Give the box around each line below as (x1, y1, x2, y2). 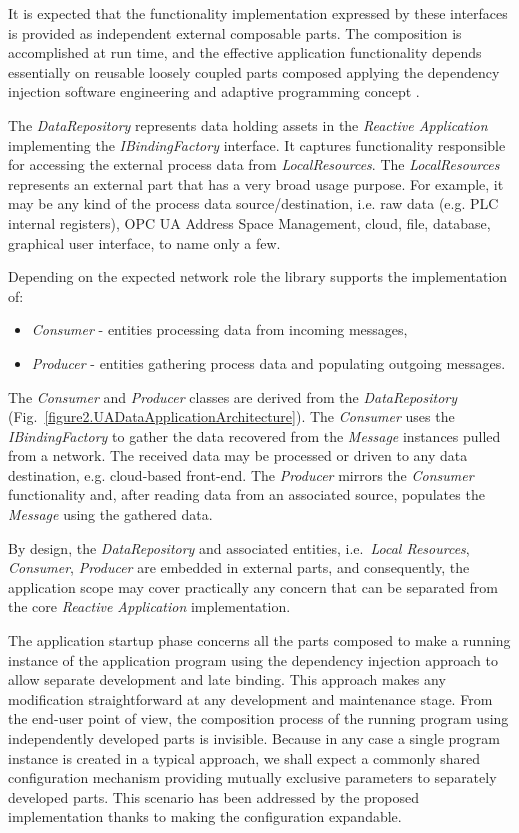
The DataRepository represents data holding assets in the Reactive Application (8, 114, 488, 135)
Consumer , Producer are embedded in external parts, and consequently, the (8, 557, 470, 578)
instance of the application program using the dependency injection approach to (8, 649, 498, 670)
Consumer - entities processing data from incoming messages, (31, 319, 408, 340)
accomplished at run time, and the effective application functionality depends (8, 42, 482, 63)
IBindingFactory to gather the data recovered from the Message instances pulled (8, 425, 501, 446)
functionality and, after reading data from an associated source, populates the (8, 484, 485, 505)
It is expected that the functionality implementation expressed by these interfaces (8, 3, 508, 23)
